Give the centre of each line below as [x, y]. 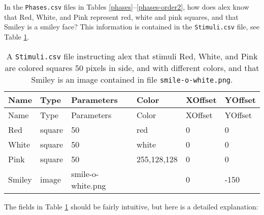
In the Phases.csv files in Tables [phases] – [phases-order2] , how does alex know [127, 7]
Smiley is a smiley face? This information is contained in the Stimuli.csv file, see [132, 27]
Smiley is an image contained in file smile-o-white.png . [132, 79]
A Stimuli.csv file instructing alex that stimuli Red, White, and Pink [132, 56]
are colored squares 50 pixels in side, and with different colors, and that [132, 67]
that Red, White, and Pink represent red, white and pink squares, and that [121, 16]
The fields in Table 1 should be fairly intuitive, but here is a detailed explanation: [131, 206]
